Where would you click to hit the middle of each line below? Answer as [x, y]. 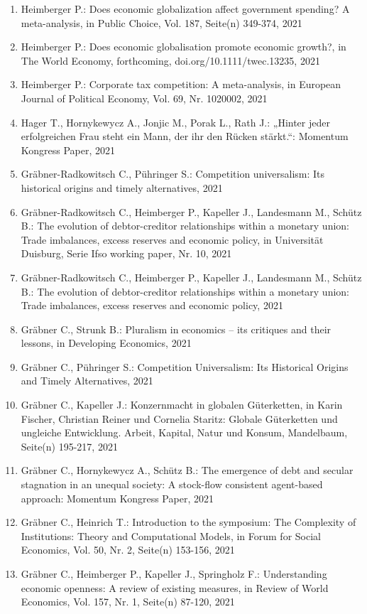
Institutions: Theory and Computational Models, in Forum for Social [171, 535]
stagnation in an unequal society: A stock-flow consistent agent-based [172, 484]
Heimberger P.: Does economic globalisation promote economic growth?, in [183, 47]
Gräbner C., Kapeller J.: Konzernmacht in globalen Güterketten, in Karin [182, 405]
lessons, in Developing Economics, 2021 [106, 343]
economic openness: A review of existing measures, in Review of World [175, 587]
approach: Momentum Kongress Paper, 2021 [117, 498]
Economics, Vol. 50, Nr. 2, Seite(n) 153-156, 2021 [128, 550]
